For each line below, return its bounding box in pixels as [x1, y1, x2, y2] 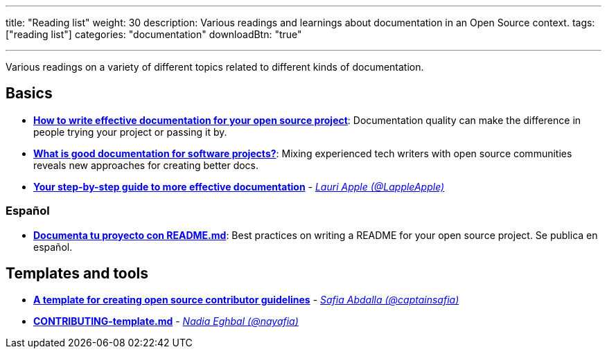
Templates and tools [6, 265, 149, 283]
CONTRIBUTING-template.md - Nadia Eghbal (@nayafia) [33, 315, 299, 328]
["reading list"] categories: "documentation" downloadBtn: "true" [6, 28, 302, 40]
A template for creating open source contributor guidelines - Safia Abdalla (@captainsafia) [33, 294, 459, 306]
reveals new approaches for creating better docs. [33, 159, 259, 171]
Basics [6, 85, 53, 103]
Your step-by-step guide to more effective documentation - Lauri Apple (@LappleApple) [33, 180, 445, 193]
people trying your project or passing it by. [33, 125, 227, 138]
